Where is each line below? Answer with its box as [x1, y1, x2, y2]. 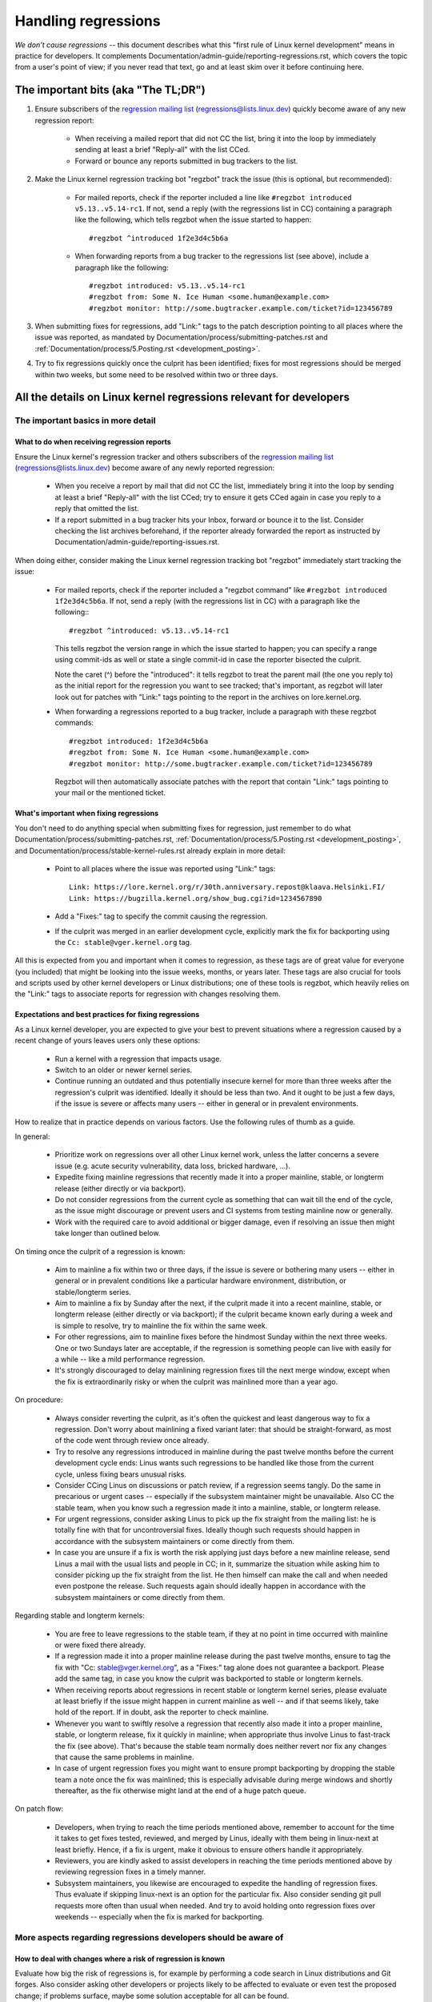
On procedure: [14, 1395, 63, 1405]
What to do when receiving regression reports [14, 437, 171, 447]
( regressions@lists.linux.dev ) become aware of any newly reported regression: [14, 463, 275, 472]
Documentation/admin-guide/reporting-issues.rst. [54, 537, 220, 547]
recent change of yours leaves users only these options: [14, 1035, 200, 1045]
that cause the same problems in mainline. [54, 1752, 194, 1762]
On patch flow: [14, 1804, 64, 1814]
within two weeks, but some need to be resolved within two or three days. [34, 369, 278, 380]
